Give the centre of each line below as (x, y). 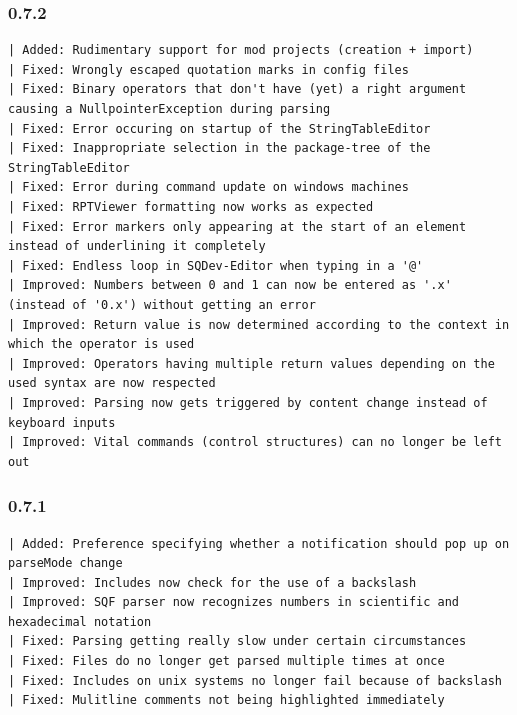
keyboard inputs (62, 422)
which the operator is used (101, 344)
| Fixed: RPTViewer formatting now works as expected (191, 206)
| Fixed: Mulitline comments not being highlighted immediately (226, 700)
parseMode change (65, 563)
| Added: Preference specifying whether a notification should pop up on (259, 543)
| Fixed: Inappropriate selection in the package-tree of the (219, 148)
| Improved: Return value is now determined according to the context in (259, 324)
